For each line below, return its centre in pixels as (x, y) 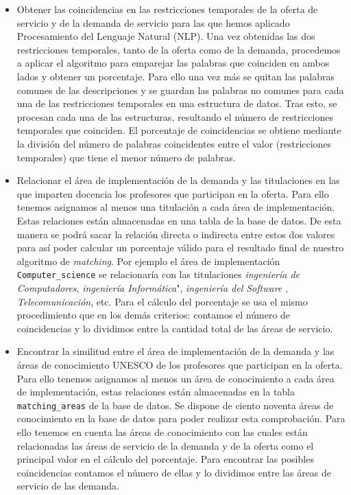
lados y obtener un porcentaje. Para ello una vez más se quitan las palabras (175, 76)
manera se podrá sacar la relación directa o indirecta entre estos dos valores (176, 234)
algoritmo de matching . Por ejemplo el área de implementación (148, 261)
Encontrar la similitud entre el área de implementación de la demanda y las (175, 351)
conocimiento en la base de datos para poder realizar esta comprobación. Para (181, 418)
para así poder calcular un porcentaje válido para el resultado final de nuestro (180, 247)
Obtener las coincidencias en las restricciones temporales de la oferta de (167, 9)
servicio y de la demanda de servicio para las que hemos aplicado (153, 22)
